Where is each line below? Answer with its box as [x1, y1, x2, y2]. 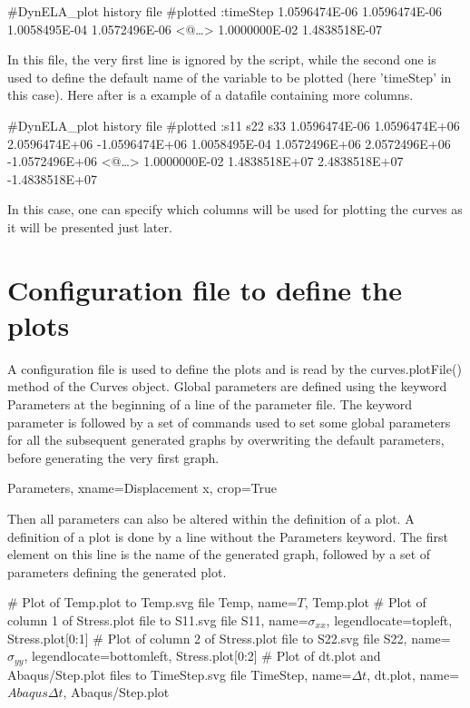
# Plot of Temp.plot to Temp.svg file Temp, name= [7, 593, 298, 612]
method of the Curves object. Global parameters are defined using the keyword [7, 377, 447, 396]
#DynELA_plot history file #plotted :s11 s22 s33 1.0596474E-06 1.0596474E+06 [7, 115, 460, 134]
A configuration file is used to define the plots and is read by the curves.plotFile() [7, 359, 462, 378]
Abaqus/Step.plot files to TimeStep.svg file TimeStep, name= [7, 664, 352, 683]
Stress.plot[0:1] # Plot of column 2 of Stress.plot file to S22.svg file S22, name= [7, 628, 451, 647]
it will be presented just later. [7, 217, 172, 236]
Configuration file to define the [7, 270, 402, 308]
